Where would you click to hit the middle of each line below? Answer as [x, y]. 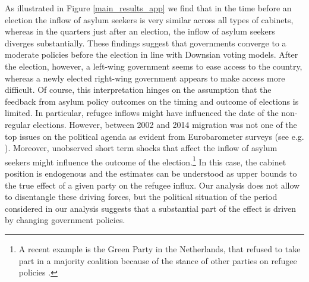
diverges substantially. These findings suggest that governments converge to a [146, 43]
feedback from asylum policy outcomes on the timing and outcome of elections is [152, 101]
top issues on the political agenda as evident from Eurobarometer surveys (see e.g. [154, 136]
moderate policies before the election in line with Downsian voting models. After [152, 54]
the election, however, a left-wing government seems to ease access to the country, [154, 66]
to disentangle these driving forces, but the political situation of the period [141, 197]
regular [18, 124]
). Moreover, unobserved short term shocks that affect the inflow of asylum [141, 148]
